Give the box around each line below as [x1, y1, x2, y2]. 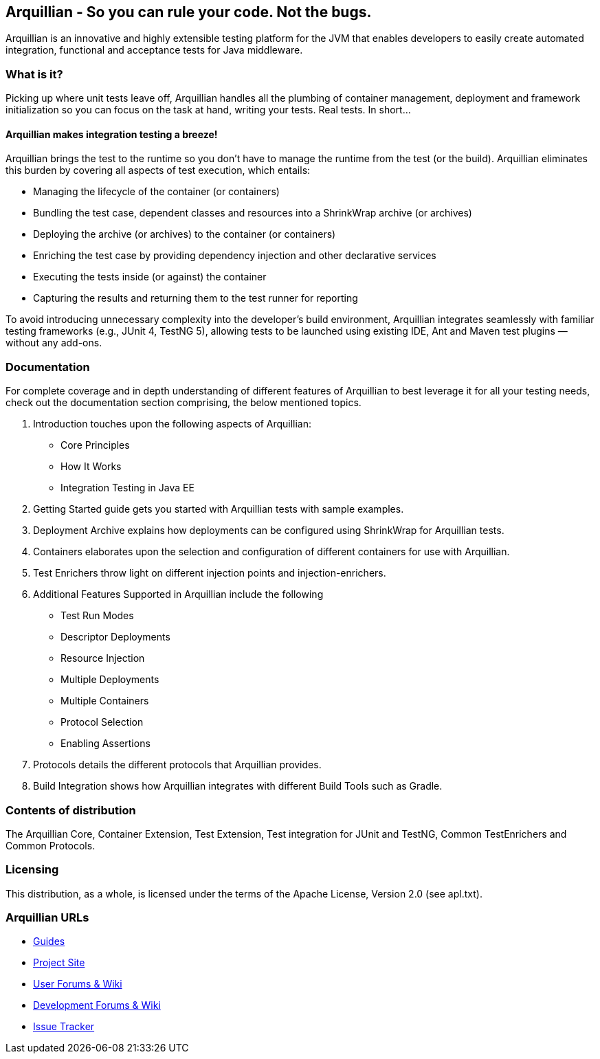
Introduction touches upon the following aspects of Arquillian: [33, 418, 312, 430]
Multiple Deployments [60, 673, 159, 686]
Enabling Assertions [60, 737, 151, 750]
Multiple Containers [60, 695, 149, 707]
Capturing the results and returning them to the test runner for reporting [33, 292, 358, 304]
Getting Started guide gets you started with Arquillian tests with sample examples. [33, 503, 404, 515]
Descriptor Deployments [60, 631, 170, 643]
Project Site [33, 957, 85, 969]
